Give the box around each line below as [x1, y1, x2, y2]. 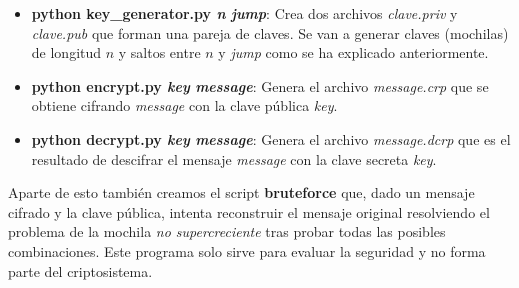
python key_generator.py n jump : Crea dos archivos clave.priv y [31, 3, 458, 23]
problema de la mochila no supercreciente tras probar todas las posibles [8, 221, 446, 242]
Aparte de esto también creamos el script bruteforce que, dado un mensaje [8, 182, 475, 203]
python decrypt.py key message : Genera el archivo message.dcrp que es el [31, 128, 511, 149]
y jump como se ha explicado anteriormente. [218, 42, 489, 63]
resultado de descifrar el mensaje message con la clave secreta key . [31, 148, 437, 169]
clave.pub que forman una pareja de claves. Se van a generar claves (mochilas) [31, 22, 509, 43]
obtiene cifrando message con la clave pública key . [31, 95, 338, 116]
